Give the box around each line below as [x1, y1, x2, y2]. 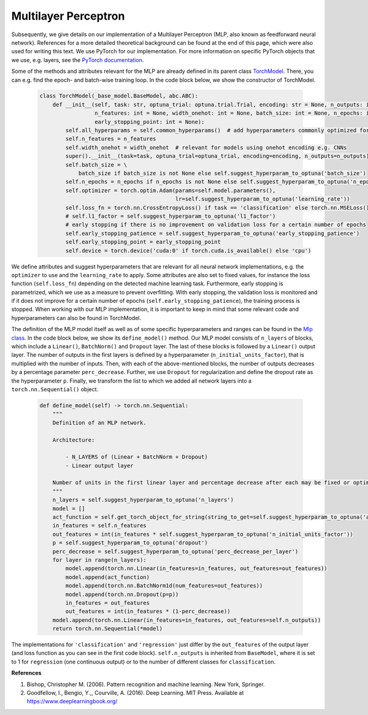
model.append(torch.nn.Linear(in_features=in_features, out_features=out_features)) [65, 565, 328, 572]
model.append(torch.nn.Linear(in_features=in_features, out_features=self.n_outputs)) [52, 616, 321, 624]
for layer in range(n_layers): [52, 556, 147, 564]
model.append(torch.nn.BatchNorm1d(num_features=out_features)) [65, 583, 263, 589]
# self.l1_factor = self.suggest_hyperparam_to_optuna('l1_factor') [65, 212, 276, 220]
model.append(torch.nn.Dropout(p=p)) [65, 591, 179, 598]
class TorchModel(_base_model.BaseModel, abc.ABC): [39, 93, 199, 99]
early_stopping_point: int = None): [94, 118, 205, 125]
